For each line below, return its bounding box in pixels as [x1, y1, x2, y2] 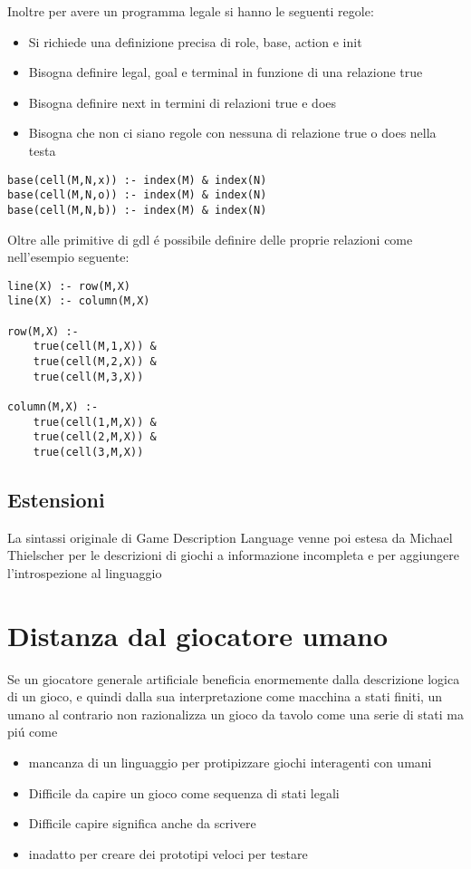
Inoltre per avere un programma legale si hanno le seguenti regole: [7, 2, 374, 20]
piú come [7, 722, 58, 741]
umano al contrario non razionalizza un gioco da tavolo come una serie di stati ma [7, 704, 464, 723]
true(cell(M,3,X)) [33, 370, 144, 383]
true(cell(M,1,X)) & [33, 340, 157, 353]
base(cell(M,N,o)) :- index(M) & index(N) [7, 188, 267, 202]
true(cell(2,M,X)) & [33, 430, 157, 444]
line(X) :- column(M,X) [7, 294, 150, 308]
